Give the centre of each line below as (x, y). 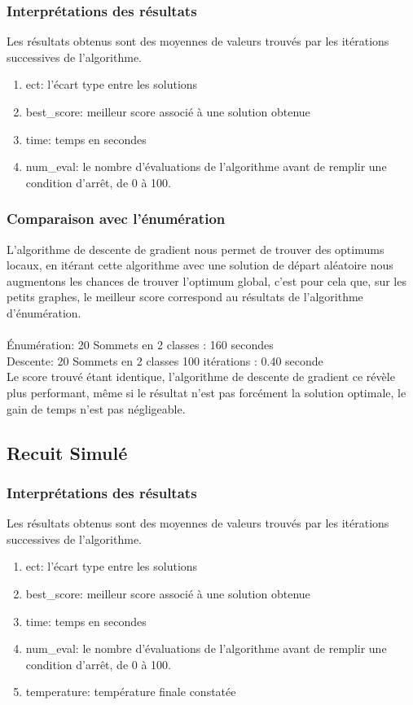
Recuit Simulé (67, 452)
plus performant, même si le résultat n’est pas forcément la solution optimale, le (206, 392)
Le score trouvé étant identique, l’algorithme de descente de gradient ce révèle (201, 377)
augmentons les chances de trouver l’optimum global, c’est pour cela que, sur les (206, 280)
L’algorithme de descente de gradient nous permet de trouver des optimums (196, 249)
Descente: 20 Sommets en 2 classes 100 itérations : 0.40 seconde (165, 360)
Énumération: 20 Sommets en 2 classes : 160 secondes (140, 345)
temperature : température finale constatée (131, 692)
